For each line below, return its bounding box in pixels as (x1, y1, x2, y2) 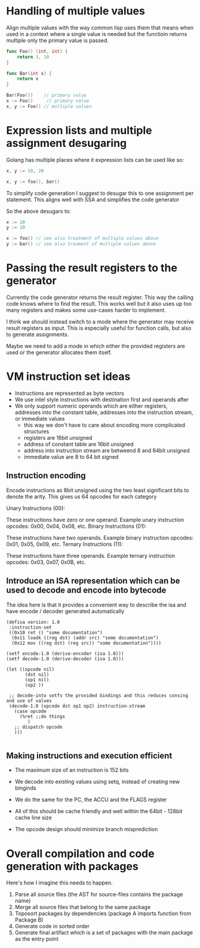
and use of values (6, 698, 52, 704)
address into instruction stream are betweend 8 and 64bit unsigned (23, 446, 190, 454)
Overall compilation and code (6, 847, 155, 861)
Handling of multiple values (6, 4, 145, 18)
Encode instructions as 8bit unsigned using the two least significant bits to (6, 487, 189, 494)
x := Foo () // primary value (6, 98, 90, 104)
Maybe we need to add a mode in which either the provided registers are (6, 342, 185, 349)
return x (17, 76, 39, 82)
